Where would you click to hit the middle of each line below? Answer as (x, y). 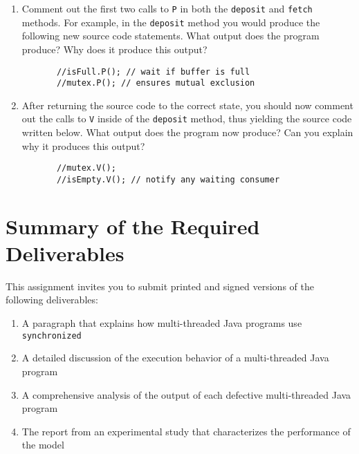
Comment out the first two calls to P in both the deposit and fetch (167, 8)
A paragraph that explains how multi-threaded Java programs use (162, 323)
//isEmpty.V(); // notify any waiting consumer (168, 179)
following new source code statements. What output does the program (171, 36)
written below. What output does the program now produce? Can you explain (187, 132)
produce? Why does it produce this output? (114, 49)
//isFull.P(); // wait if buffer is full (153, 72)
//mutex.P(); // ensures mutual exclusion (156, 83)
